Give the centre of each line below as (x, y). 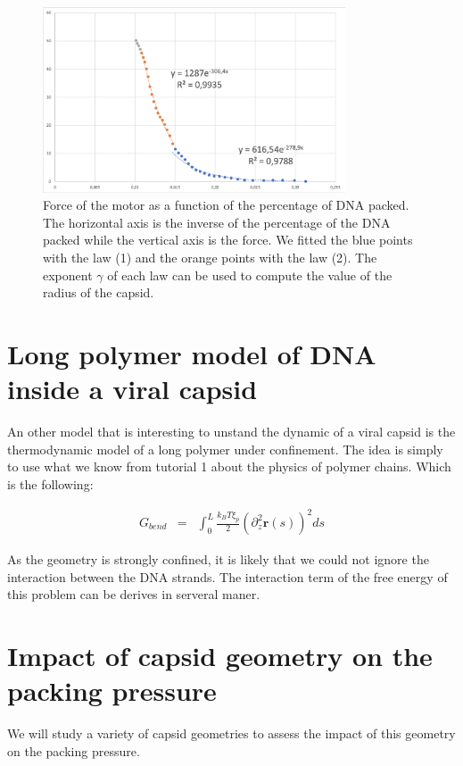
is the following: (50, 483)
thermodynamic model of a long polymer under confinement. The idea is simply (225, 449)
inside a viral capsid (132, 389)
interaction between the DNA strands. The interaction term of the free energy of (227, 576)
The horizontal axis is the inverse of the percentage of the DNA (217, 222)
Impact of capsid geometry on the (220, 656)
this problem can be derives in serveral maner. (134, 594)
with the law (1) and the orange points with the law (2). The (210, 258)
